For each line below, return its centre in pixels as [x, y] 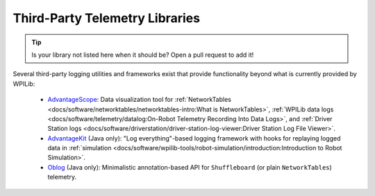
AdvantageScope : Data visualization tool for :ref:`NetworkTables [140, 100]
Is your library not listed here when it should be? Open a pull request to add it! [143, 55]
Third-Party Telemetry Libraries [107, 18]
